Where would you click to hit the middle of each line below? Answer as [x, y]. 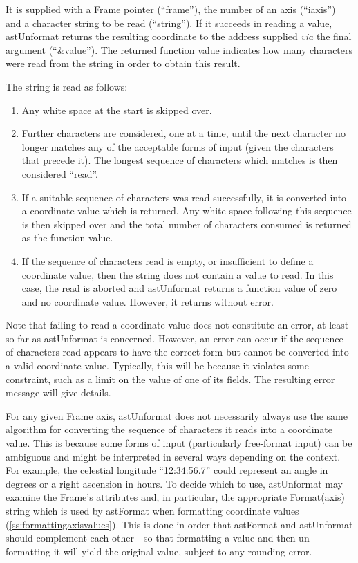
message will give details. [58, 393]
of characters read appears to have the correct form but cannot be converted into [177, 352]
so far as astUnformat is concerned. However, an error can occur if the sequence [175, 338]
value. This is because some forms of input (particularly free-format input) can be [179, 443]
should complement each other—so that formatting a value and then [151, 538]
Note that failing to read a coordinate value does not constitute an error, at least [177, 325]
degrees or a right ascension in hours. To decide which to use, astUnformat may [174, 483]
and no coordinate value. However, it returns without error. [148, 301]
